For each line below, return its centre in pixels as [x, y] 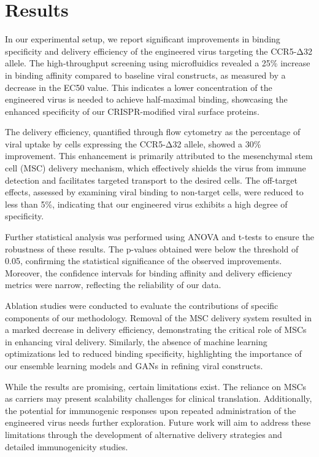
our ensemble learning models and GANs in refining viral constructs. [134, 365]
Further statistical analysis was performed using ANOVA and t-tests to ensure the [159, 237]
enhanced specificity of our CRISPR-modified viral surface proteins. [132, 111]
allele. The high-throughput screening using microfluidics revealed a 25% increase [158, 63]
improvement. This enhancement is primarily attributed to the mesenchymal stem [159, 156]
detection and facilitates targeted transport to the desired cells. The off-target [151, 180]
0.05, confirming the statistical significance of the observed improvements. [144, 261]
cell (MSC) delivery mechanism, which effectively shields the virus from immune [156, 168]
